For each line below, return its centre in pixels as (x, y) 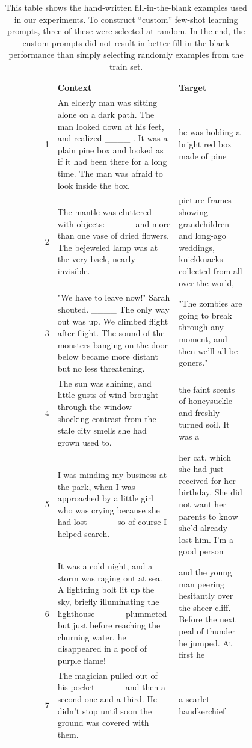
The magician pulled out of (107, 675)
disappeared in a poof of (102, 648)
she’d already (203, 528)
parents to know (208, 516)
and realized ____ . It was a (112, 138)
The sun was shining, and (104, 383)
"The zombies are (211, 303)
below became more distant (108, 356)
